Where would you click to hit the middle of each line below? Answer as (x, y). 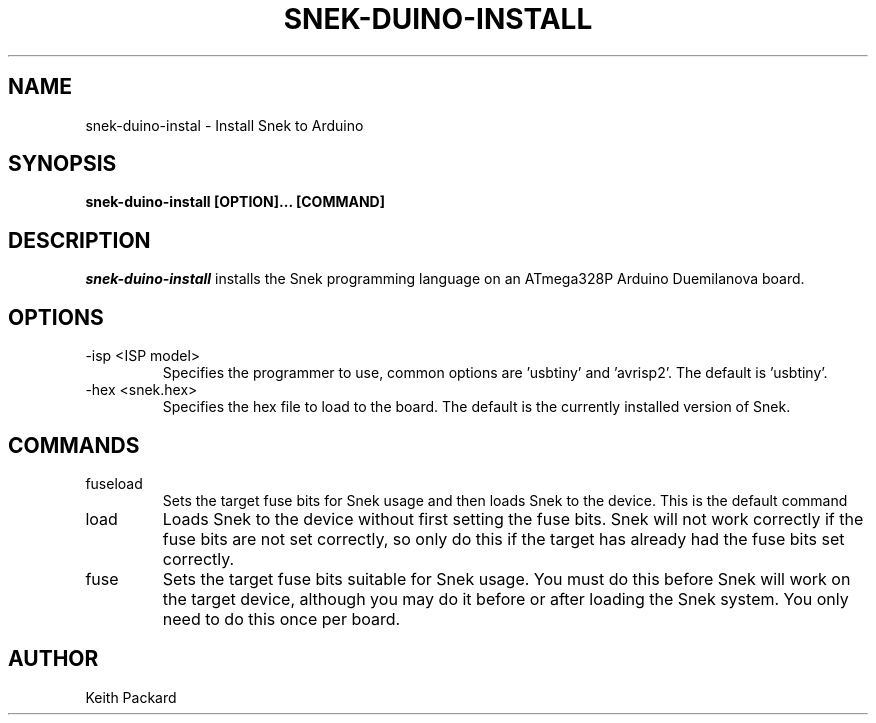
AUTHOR (53, 659)
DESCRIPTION (79, 240)
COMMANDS (74, 445)
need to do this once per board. (281, 618)
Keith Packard (131, 697)
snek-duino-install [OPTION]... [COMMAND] (235, 202)
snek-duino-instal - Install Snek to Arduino (224, 125)
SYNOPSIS (62, 164)
